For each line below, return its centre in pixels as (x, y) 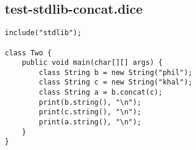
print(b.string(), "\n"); (90, 102)
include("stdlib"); (43, 33)
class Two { (28, 53)
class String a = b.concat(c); (101, 93)
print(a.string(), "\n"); (90, 122)
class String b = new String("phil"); (116, 72)
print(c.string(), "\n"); (90, 112)
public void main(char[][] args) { (92, 63)
